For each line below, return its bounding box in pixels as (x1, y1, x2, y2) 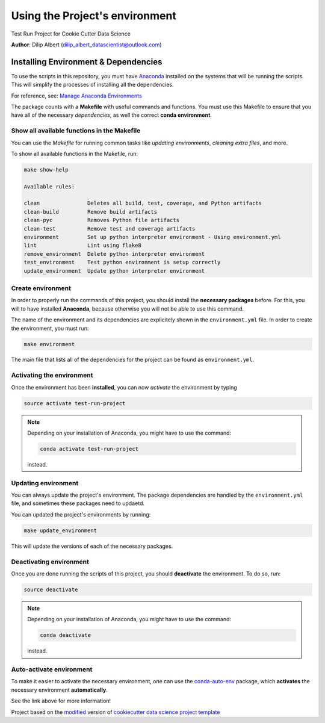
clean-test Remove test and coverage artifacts (23, 225, 196, 232)
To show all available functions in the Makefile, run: (11, 150, 138, 157)
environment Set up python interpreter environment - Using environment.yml (23, 234, 281, 241)
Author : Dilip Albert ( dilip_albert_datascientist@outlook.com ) (11, 41, 162, 48)
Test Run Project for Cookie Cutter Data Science (11, 30, 131, 37)
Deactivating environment (11, 557, 90, 566)
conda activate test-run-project (40, 445, 138, 452)
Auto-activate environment (11, 665, 93, 674)
